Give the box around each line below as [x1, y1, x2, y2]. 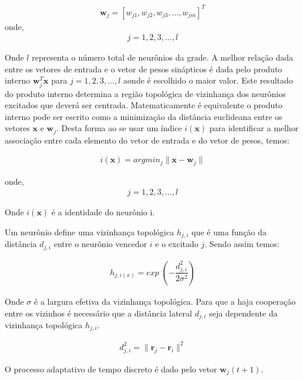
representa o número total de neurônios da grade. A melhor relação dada [32, 51, 294, 64]
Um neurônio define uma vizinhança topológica [5, 226, 174, 238]
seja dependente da [209, 306, 278, 319]
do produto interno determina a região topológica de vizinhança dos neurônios [5, 87, 286, 99]
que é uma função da [191, 226, 267, 238]
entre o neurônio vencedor [53, 238, 147, 250]
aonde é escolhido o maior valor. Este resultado [123, 74, 293, 86]
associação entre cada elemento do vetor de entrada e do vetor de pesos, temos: [5, 134, 289, 146]
